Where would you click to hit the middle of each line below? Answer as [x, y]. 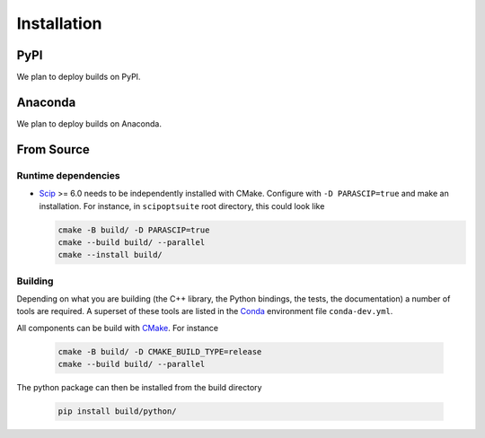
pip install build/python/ [117, 412]
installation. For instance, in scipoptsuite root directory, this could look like [182, 206]
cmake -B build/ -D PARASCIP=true [134, 230]
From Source [53, 149]
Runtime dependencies [68, 175]
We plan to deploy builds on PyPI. [79, 77]
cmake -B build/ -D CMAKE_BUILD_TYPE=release [160, 351]
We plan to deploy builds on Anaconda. [89, 123]
